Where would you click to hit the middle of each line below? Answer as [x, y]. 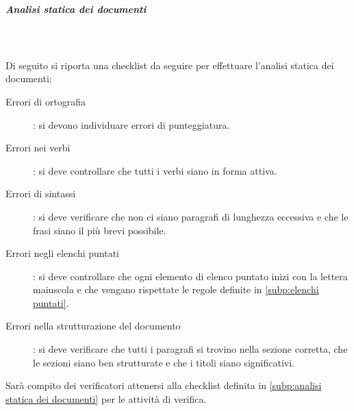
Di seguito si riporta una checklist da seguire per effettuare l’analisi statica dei [170, 65]
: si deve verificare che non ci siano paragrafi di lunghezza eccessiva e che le [191, 216]
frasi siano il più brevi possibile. [100, 230]
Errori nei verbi [38, 148]
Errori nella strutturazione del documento [93, 326]
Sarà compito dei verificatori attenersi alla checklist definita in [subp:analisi [164, 385]
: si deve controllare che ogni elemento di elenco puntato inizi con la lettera [190, 276]
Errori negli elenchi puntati [63, 253]
